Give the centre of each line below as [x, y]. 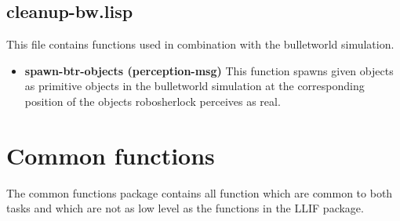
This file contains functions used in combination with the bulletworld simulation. [200, 44]
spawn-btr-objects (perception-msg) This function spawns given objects [209, 70]
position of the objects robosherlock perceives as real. [153, 101]
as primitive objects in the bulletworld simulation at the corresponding [195, 86]
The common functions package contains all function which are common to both [200, 192]
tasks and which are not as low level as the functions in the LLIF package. [185, 208]
